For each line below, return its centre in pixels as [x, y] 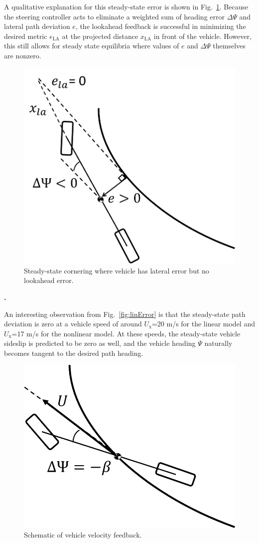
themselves [229, 46]
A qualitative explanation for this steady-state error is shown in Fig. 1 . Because [126, 6]
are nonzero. [23, 55]
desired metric [26, 36]
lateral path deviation [37, 26]
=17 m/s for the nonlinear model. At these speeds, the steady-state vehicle [126, 333]
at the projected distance [100, 36]
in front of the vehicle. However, [202, 36]
